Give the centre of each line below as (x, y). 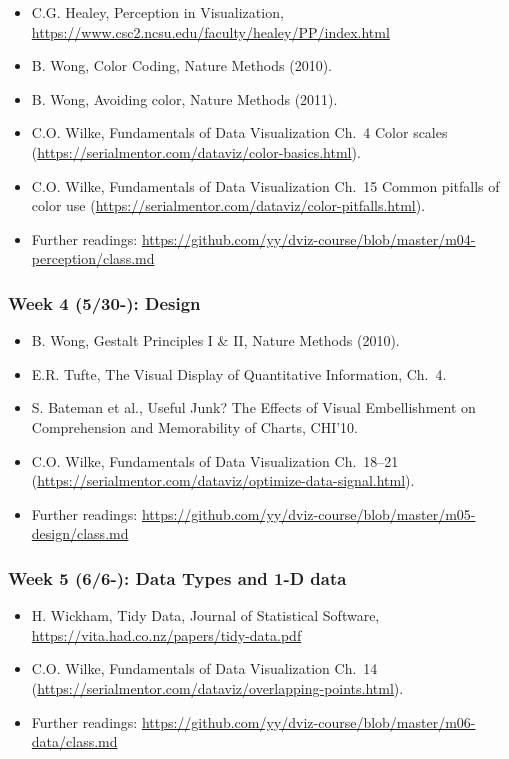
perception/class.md (93, 258)
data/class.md (74, 741)
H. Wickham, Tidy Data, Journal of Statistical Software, (205, 615)
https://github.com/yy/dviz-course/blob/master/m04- (308, 238)
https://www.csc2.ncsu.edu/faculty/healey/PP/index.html (210, 31)
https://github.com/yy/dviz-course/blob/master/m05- (308, 513)
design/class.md (80, 533)
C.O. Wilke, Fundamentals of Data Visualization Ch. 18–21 (215, 460)
